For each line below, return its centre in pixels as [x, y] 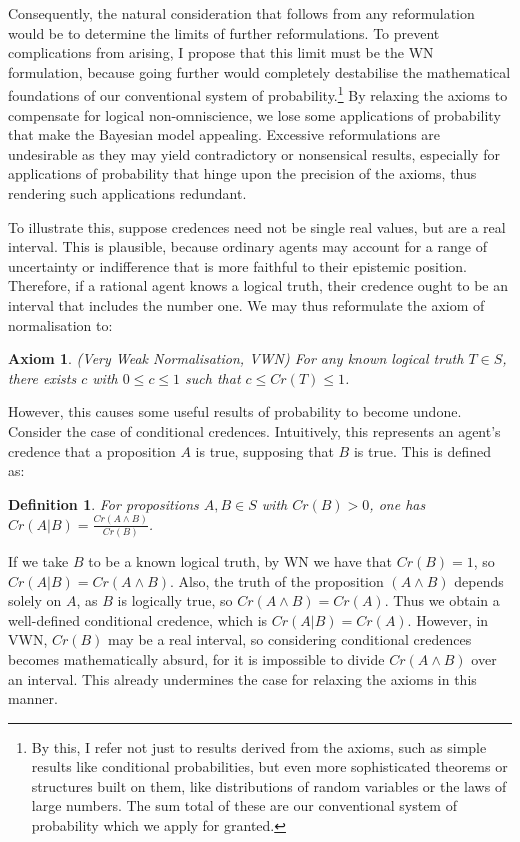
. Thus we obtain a [442, 600]
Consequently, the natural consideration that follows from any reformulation [241, 13]
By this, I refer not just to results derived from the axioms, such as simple [259, 746]
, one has [397, 503]
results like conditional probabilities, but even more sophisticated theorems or [269, 766]
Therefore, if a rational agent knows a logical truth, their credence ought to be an [258, 285]
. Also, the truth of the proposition [277, 580]
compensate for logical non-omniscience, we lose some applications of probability [254, 114]
